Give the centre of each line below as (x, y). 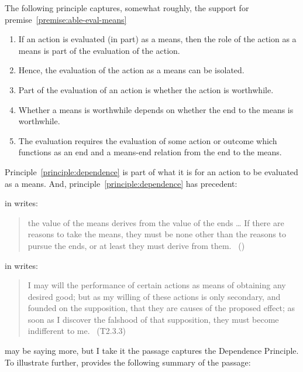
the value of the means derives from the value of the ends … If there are (156, 222)
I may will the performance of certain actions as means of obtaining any (157, 285)
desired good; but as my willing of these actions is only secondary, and (154, 296)
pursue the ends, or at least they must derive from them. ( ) (136, 245)
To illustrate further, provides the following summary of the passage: (128, 362)
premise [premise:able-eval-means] (66, 19)
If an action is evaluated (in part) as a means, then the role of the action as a (157, 39)
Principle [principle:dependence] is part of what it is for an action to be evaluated (151, 171)
